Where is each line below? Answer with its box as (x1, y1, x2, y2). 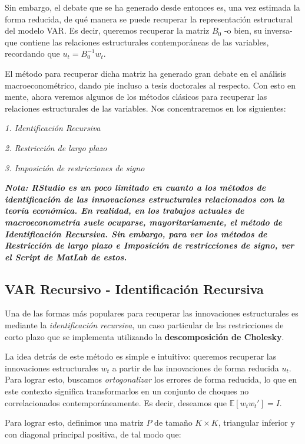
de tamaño (154, 416, 193, 429)
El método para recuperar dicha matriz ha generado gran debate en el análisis (5, 67, 286, 79)
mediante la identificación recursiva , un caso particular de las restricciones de (5, 319, 284, 331)
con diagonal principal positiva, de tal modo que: (5, 427, 181, 440)
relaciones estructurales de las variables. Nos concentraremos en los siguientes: (5, 102, 286, 114)
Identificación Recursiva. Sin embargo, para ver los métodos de (5, 227, 267, 240)
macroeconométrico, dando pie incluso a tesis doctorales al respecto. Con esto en (5, 79, 296, 91)
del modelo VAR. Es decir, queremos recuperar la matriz (5, 24, 210, 37)
